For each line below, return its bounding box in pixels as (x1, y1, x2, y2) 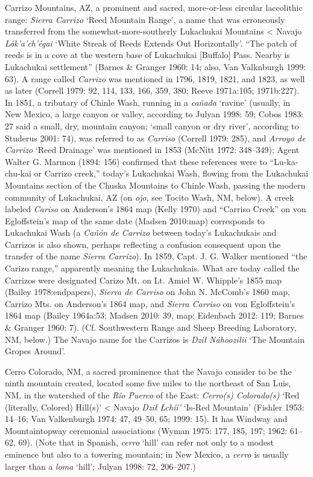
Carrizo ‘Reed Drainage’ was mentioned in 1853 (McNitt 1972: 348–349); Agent (5, 143, 300, 156)
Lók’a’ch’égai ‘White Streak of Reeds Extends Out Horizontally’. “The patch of (5, 36, 297, 49)
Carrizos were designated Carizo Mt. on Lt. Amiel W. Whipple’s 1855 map (5, 273, 282, 286)
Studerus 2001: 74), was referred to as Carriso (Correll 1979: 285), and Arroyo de (5, 131, 306, 144)
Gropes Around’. (5, 345, 66, 357)
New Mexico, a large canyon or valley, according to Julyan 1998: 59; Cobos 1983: (5, 108, 304, 120)
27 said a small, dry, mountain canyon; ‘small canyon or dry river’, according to (5, 119, 299, 132)
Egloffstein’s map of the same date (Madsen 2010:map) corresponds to (5, 214, 265, 227)
